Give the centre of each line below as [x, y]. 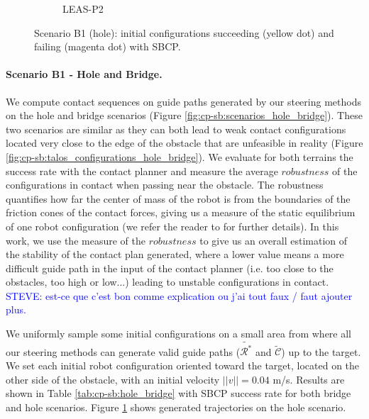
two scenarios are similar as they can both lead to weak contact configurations [176, 129]
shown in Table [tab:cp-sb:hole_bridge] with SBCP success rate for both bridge [178, 393]
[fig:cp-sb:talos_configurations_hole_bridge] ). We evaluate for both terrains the [180, 156]
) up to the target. [321, 351]
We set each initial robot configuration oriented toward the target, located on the [183, 365]
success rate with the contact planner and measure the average [142, 171]
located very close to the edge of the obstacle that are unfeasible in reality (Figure [184, 143]
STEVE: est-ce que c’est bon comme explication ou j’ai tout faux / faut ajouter [179, 295]
